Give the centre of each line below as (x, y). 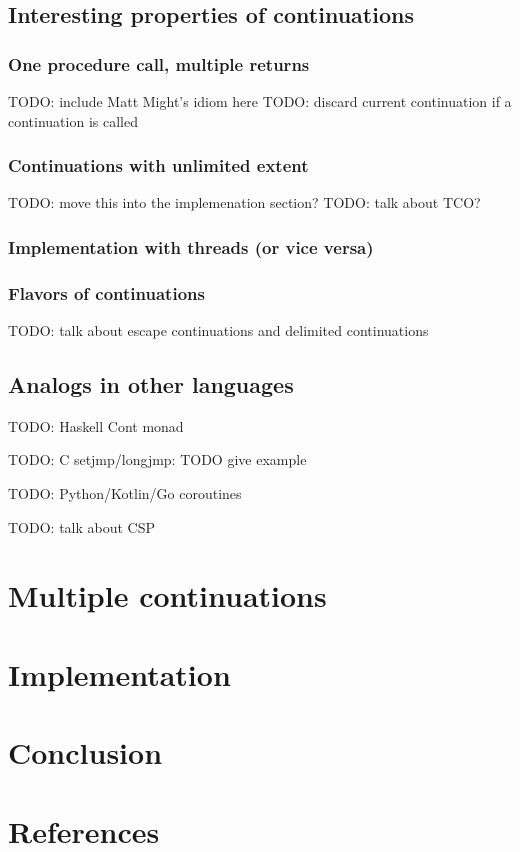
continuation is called (73, 120)
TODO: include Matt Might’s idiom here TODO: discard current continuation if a (260, 101)
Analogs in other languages (151, 384)
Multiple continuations (167, 595)
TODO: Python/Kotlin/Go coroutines (125, 493)
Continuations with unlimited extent (158, 165)
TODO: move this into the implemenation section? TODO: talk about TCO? (244, 202)
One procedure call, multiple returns (159, 63)
